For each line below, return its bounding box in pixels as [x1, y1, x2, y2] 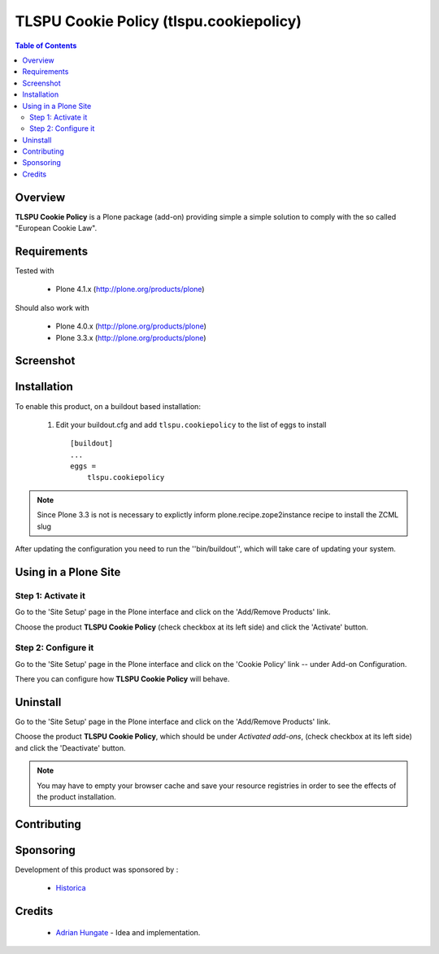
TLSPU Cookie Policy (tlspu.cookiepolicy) [15, 12, 302, 30]
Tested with [15, 266, 54, 276]
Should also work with [15, 303, 89, 312]
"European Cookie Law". [15, 224, 98, 233]
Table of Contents [15, 41, 77, 50]
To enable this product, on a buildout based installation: [15, 401, 201, 411]
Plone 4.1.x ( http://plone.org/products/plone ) [55, 285, 205, 294]
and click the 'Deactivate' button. [15, 743, 126, 752]
